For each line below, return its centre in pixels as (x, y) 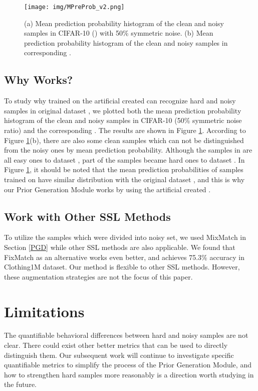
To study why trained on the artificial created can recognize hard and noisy (120, 101)
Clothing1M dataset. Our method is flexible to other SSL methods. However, (122, 267)
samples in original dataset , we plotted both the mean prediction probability (123, 110)
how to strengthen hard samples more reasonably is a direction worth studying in (129, 374)
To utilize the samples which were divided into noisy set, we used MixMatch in (125, 237)
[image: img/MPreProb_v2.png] (74, 7)
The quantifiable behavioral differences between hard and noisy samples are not (126, 335)
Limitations (44, 311)
